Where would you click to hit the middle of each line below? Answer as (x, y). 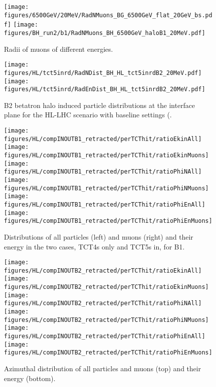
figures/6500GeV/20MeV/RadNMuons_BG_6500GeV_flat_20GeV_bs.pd (108, 15)
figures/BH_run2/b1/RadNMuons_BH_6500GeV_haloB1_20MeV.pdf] (105, 33)
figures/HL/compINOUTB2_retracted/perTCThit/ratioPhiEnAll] (105, 336)
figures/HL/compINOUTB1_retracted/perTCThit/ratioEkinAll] (103, 139)
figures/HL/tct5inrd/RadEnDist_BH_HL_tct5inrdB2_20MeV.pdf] (105, 89)
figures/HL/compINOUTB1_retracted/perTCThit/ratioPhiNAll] (103, 172)
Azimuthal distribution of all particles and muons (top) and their (103, 368)
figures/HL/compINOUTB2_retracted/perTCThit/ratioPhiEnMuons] (108, 353)
